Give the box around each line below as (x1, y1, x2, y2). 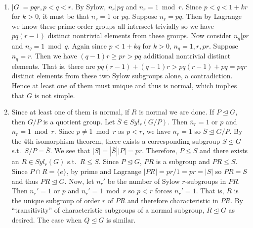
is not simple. (34, 90, 75, 100)
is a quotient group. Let (43, 116, 115, 126)
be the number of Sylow (107, 175, 180, 186)
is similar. (106, 215, 136, 225)
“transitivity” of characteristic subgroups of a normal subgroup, (11, 205, 205, 215)
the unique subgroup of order (11, 195, 100, 205)
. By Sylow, (71, 1, 106, 11)
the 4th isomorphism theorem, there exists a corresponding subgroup (11, 135, 220, 146)
